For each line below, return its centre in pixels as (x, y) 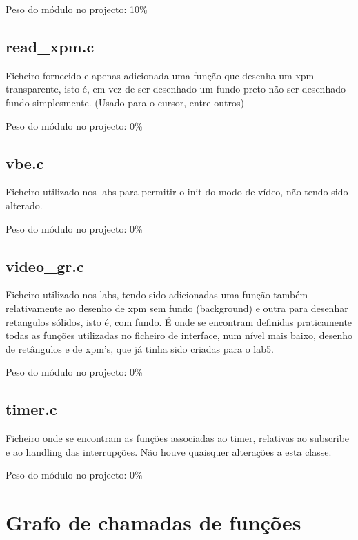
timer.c (31, 409)
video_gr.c (45, 266)
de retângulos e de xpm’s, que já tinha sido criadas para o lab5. (140, 348)
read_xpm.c (50, 46)
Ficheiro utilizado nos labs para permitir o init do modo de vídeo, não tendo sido (177, 192)
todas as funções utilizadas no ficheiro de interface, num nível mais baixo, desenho (179, 335)
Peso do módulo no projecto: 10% (77, 9)
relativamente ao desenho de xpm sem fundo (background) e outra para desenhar (177, 308)
